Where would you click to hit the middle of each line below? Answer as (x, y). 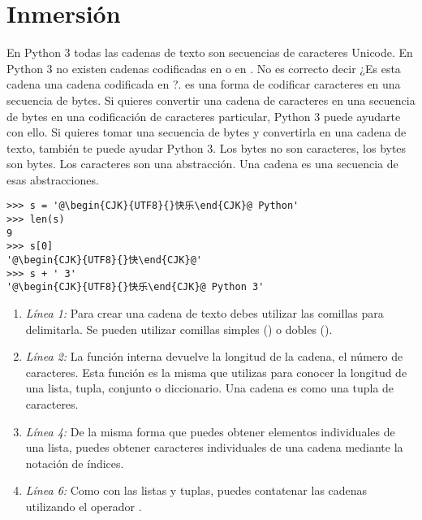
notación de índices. (75, 463)
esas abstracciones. (53, 179)
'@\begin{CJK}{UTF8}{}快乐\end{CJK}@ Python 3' (136, 287)
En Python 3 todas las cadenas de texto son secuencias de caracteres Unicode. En (210, 52)
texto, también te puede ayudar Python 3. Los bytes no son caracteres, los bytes (207, 147)
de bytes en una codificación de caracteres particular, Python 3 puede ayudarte (204, 116)
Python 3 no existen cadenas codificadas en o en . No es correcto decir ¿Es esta (204, 68)
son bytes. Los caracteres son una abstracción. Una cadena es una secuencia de (202, 164)
